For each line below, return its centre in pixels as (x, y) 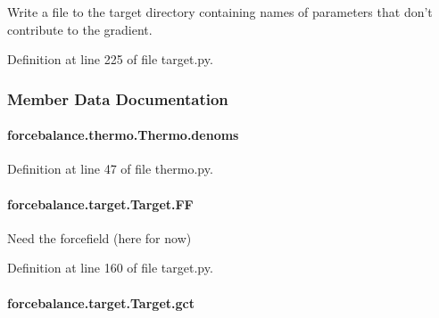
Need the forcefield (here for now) (99, 237)
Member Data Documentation (118, 98)
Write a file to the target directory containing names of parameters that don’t (220, 12)
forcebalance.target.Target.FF (100, 204)
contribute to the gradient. (80, 29)
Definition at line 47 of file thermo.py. (110, 169)
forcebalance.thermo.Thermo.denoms (123, 135)
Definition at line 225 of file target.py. (110, 59)
